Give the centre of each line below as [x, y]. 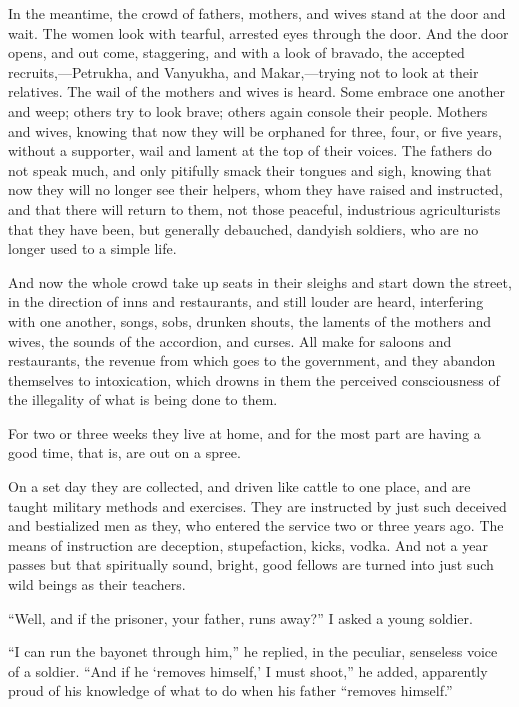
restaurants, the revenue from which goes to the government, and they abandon [252, 360]
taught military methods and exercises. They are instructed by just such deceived [257, 505]
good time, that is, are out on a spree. [124, 452]
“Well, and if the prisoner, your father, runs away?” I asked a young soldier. [240, 617]
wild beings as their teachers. [97, 584]
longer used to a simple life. [92, 248]
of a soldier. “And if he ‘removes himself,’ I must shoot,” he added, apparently [248, 670]
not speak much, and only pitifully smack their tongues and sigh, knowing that [250, 169]
